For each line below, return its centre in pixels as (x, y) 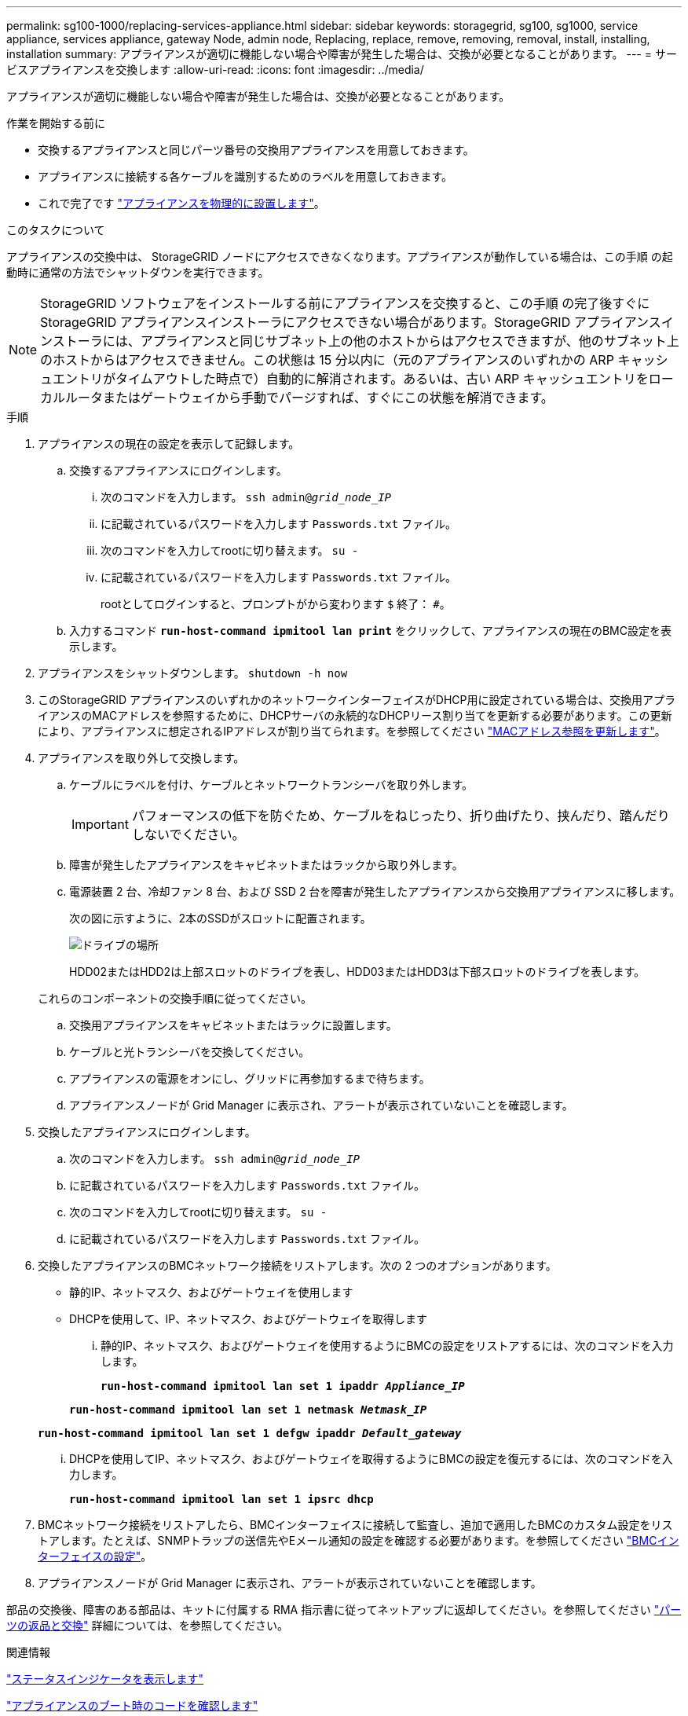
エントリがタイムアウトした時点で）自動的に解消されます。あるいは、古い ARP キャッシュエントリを (351, 379)
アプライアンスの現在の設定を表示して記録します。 (169, 444)
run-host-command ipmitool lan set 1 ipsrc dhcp (221, 1499)
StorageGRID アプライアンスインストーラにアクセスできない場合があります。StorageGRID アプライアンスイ (357, 322)
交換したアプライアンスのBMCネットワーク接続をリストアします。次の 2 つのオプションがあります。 (297, 1265)
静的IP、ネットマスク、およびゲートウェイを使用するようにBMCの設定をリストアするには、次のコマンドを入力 (387, 1346)
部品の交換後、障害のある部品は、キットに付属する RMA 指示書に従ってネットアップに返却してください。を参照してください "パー (344, 1610)
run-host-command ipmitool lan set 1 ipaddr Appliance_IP (283, 1386)
